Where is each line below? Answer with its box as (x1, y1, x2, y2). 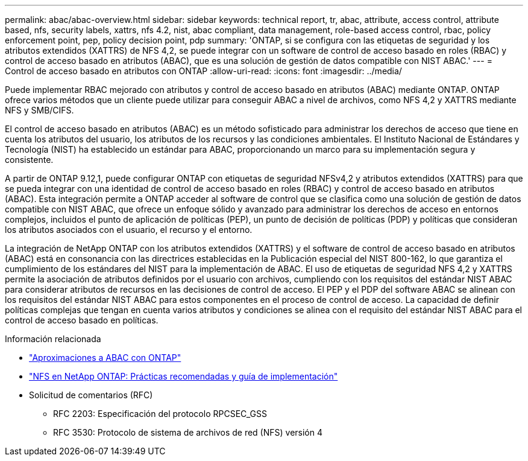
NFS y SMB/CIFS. (5, 105, 74, 115)
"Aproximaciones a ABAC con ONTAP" (29, 352, 181, 363)
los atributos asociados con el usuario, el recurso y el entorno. (5, 224, 253, 235)
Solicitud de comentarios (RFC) (29, 390, 153, 400)
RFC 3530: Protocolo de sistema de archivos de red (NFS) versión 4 (53, 427, 323, 437)
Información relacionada (5, 334, 101, 344)
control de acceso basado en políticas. (5, 315, 159, 325)
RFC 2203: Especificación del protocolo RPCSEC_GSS (53, 409, 267, 419)
